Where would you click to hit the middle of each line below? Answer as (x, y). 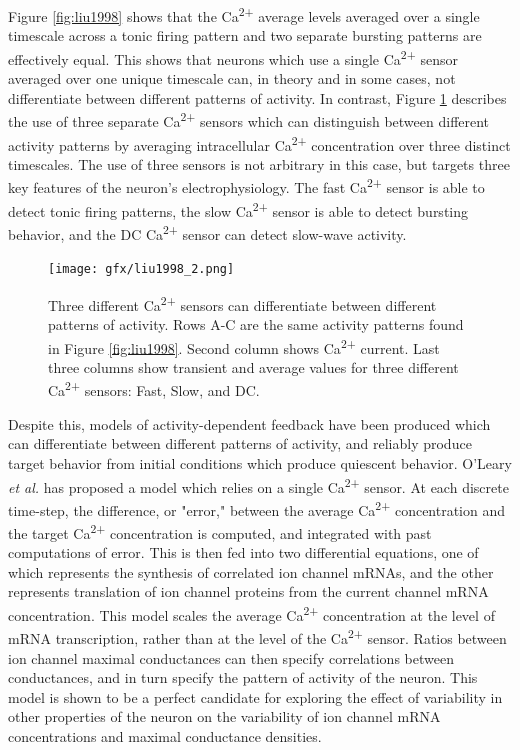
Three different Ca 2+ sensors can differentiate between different (242, 303)
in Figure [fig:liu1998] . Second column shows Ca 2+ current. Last (244, 346)
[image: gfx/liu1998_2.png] (141, 269)
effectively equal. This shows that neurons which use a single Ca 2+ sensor (233, 57)
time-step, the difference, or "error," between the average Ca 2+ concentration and (257, 508)
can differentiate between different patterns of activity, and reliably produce (240, 443)
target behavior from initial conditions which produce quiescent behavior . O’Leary (260, 462)
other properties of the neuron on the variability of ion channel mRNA (224, 716)
